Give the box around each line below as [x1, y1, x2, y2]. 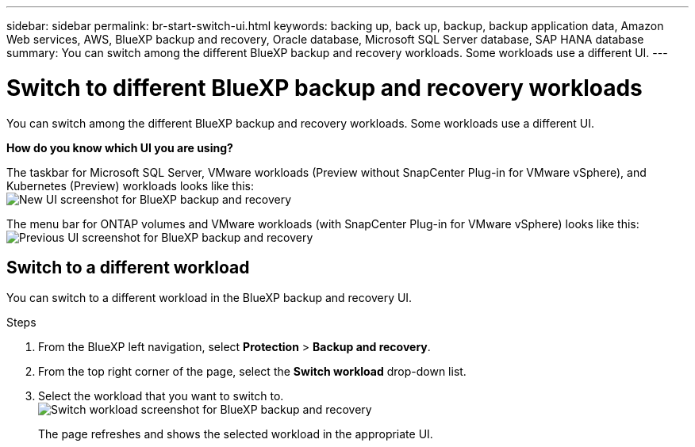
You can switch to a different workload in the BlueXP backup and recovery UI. [6, 291, 413, 305]
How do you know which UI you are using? [6, 140, 233, 155]
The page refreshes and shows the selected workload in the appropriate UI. [38, 427, 433, 441]
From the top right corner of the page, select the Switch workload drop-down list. [38, 365, 467, 379]
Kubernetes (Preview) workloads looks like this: [6, 178, 255, 193]
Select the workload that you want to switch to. [38, 389, 284, 403]
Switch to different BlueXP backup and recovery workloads [6, 74, 643, 101]
